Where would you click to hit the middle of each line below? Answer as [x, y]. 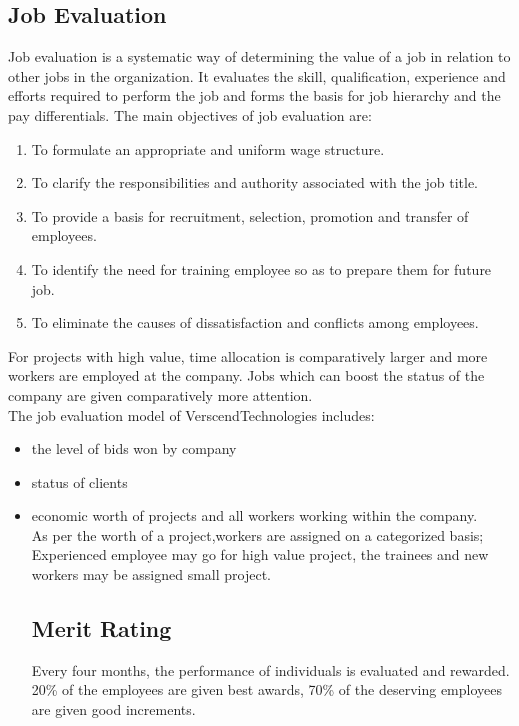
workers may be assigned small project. [151, 574]
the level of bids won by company [134, 448]
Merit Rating [101, 628]
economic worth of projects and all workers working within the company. [254, 515]
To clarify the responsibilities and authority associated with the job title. [255, 182]
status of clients [79, 481]
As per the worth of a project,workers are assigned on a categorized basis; [257, 534]
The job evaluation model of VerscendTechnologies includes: [191, 414]
